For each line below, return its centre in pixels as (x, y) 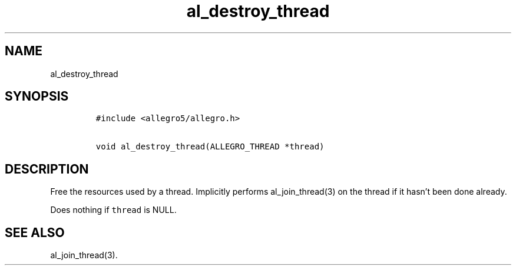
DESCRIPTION (47, 169)
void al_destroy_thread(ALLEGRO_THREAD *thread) (210, 147)
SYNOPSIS (37, 96)
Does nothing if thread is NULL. (113, 210)
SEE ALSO (35, 232)
